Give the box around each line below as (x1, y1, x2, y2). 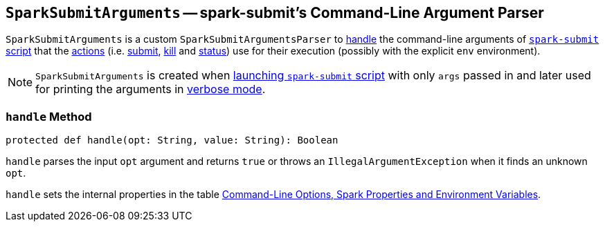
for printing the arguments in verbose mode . (35, 82, 266, 97)
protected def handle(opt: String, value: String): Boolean (6, 135, 338, 146)
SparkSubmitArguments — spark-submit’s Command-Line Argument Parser (6, 4, 544, 21)
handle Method (6, 109, 92, 124)
